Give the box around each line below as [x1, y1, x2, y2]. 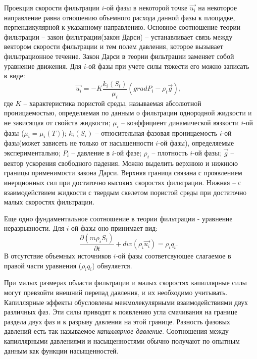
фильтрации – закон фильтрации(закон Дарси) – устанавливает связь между [4, 31, 233, 42]
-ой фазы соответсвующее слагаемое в [115, 250, 231, 260]
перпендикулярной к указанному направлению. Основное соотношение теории [4, 22, 241, 32]
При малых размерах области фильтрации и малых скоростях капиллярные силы [4, 277, 247, 288]
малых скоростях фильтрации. [4, 197, 95, 207]
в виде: [4, 70, 25, 81]
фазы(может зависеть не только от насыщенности [4, 138, 154, 148]
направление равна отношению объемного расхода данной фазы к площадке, [4, 12, 235, 22]
